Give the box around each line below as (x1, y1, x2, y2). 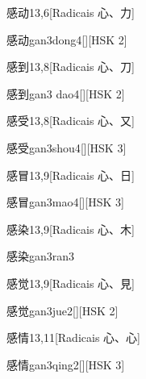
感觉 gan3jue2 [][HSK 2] (6, 302, 119, 319)
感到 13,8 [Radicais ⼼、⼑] (6, 58, 135, 75)
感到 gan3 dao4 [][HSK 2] (6, 85, 125, 102)
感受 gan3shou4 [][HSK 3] (6, 139, 127, 156)
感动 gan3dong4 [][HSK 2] (6, 31, 127, 48)
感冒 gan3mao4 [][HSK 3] (6, 194, 124, 210)
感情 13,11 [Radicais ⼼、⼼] (6, 329, 140, 346)
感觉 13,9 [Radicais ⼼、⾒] (6, 274, 135, 291)
